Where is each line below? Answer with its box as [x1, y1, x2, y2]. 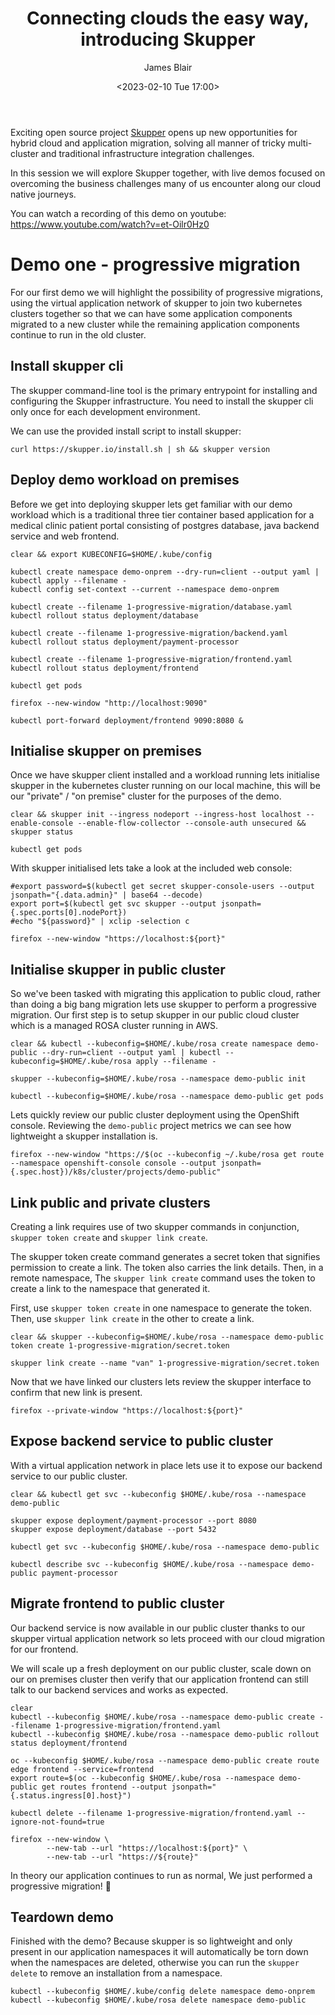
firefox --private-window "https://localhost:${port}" [10, 1405, 244, 1416]
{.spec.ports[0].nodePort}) [10, 908, 128, 918]
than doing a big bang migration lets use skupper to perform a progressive [10, 998, 318, 1011]
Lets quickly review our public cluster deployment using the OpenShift [10, 1109, 300, 1121]
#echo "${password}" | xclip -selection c [10, 917, 190, 927]
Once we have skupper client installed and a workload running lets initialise [10, 769, 320, 781]
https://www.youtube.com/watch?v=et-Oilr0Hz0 [10, 218, 210, 230]
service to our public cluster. [10, 1470, 128, 1482]
